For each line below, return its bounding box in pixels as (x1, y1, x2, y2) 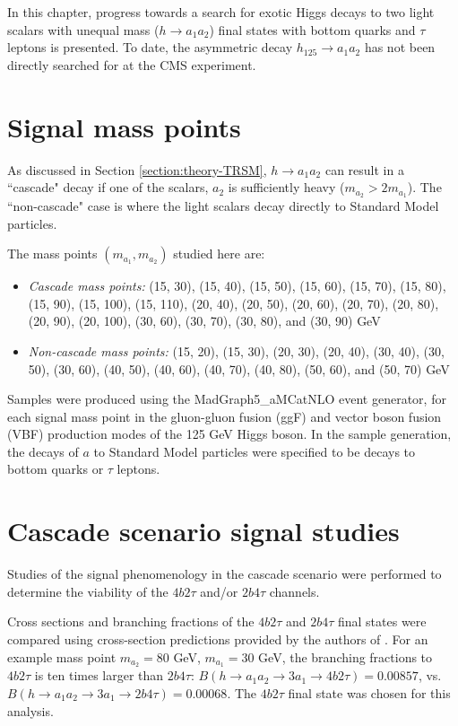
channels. (269, 582, 320, 600)
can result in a (324, 160, 404, 179)
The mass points (7, 244, 98, 263)
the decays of (7, 442, 79, 460)
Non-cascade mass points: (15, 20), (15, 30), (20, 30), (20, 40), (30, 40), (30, (28, 341, 445, 360)
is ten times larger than (34, 666, 164, 685)
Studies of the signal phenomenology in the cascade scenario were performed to (7, 564, 442, 583)
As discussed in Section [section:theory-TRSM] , (7, 160, 267, 179)
